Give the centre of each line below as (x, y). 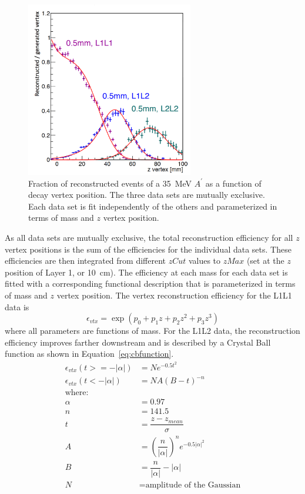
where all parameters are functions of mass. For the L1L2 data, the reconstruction (152, 331)
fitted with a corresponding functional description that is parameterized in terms (150, 284)
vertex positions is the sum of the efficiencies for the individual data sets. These (148, 249)
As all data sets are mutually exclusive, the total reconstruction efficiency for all (149, 238)
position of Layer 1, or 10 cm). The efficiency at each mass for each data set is (146, 272)
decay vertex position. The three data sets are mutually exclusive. (147, 195)
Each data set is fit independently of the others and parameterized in (153, 206)
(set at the (265, 261)
